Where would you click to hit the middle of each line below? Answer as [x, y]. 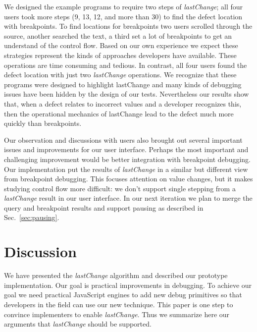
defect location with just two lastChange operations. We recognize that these [120, 75]
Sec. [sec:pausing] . [32, 217]
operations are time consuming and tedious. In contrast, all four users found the [126, 65]
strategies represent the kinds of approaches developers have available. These [120, 55]
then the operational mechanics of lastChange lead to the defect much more [119, 113]
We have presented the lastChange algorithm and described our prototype [116, 275]
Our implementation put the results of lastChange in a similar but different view [126, 169]
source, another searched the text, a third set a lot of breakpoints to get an [118, 35]
